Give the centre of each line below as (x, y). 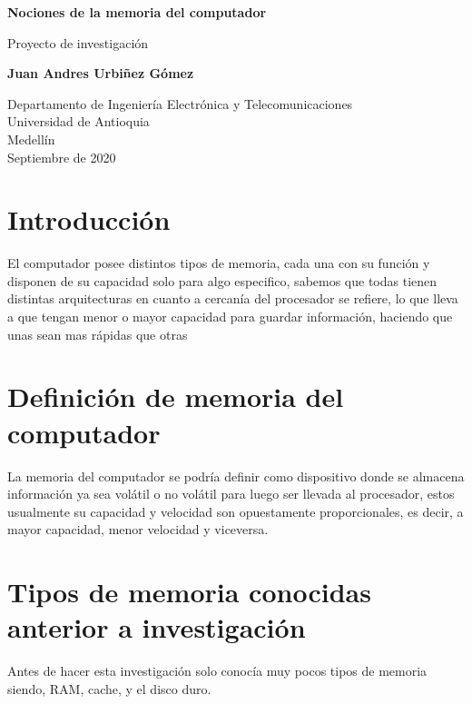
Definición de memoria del (176, 397)
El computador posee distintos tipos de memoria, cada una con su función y (219, 263)
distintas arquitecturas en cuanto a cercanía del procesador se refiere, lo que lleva (233, 298)
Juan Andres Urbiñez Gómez (101, 73)
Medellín (31, 139)
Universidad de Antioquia (79, 121)
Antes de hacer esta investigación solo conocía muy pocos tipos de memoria (217, 671)
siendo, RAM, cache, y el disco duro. (109, 688)
